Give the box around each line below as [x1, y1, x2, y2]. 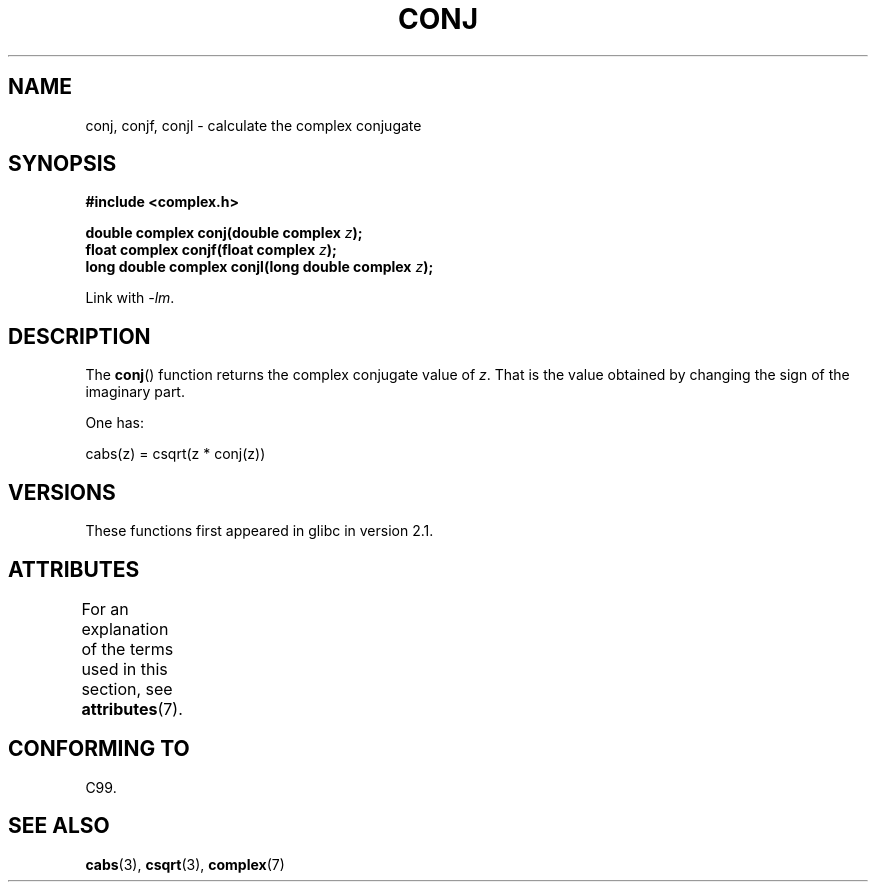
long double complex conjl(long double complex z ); [85, 258, 434, 276]
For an [81, 598, 129, 619]
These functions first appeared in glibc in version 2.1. [85, 522, 434, 540]
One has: [85, 414, 145, 432]
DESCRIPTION [8, 323, 151, 349]
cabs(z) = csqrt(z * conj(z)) [85, 445, 266, 463]
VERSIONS [8, 479, 116, 505]
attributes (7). [81, 698, 183, 719]
